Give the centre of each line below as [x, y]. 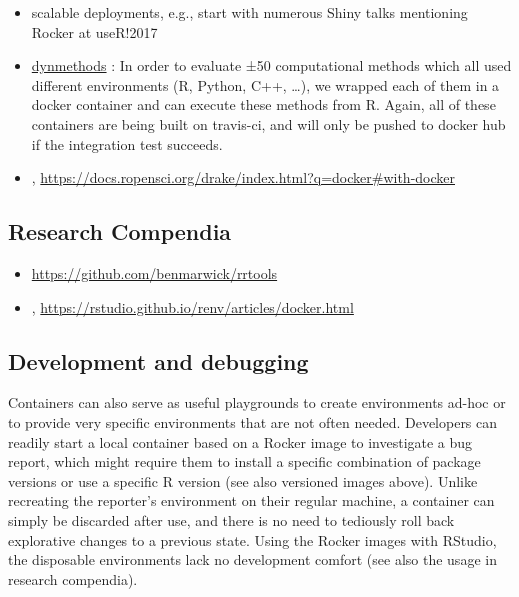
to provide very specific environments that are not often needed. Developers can [253, 421]
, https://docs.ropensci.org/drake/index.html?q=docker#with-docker [243, 177]
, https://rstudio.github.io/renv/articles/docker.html [192, 306]
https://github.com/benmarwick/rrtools [154, 272]
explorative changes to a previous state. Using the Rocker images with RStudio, [252, 539]
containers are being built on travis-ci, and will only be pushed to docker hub [268, 123]
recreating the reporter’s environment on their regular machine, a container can [251, 500]
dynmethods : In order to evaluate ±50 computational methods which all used [271, 65]
